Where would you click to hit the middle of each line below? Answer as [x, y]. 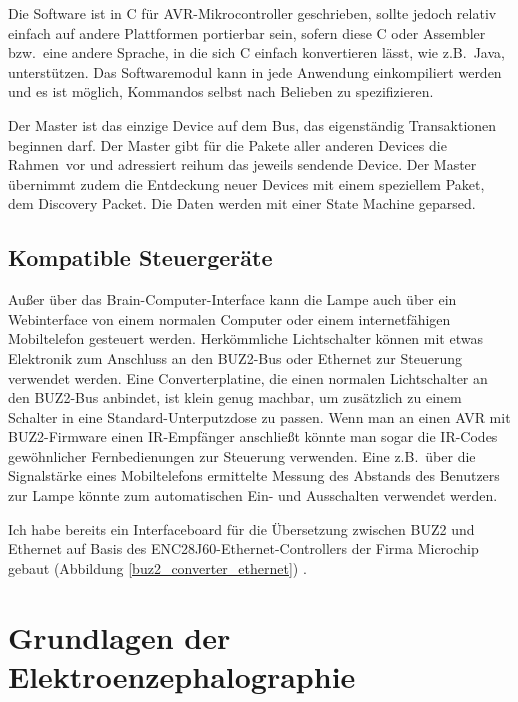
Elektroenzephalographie [182, 675]
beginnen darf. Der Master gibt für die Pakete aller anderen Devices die [227, 144]
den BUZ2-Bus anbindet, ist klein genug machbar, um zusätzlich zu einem [235, 397]
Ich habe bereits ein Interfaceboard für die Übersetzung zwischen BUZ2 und [241, 528]
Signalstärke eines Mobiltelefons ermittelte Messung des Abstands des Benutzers [254, 475]
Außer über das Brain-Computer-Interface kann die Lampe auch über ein [232, 299]
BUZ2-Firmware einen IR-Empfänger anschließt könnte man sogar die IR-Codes [253, 436]
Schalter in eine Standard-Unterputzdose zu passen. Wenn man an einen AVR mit [259, 416]
